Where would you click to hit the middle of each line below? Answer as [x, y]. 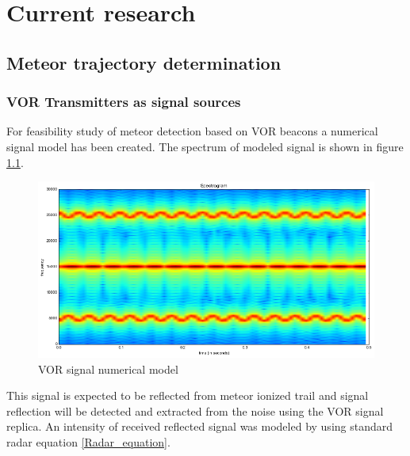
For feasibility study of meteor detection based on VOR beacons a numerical [192, 131]
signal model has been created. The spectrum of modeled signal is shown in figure [205, 146]
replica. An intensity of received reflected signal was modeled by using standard [200, 426]
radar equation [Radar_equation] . [88, 441]
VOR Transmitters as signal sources [124, 102]
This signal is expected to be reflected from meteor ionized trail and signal [188, 395]
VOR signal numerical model [108, 369]
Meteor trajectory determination [144, 62]
